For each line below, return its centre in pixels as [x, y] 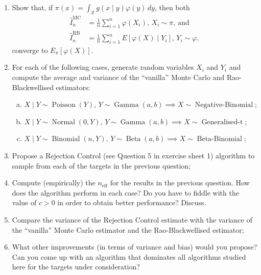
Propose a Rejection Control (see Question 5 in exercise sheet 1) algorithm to [133, 156]
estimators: [73, 87]
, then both [172, 7]
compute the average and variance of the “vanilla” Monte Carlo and [118, 77]
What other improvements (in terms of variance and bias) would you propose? [135, 247]
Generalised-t [222, 122]
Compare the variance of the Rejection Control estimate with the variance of [132, 220]
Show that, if [32, 7]
